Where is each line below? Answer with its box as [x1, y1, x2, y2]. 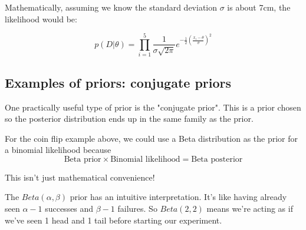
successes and [45, 202, 94, 215]
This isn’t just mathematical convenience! [5, 171, 155, 183]
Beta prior [64, 155, 101, 164]
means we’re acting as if [206, 202, 293, 215]
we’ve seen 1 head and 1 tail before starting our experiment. [5, 214, 222, 226]
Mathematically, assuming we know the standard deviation [5, 1, 218, 13]
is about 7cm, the [227, 1, 291, 13]
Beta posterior [191, 155, 243, 164]
